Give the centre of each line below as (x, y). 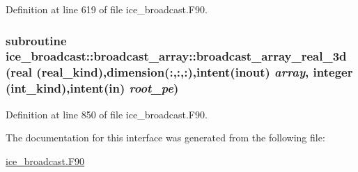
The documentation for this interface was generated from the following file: (165, 138)
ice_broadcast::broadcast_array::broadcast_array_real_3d (176, 56)
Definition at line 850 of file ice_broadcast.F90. (107, 114)
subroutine (36, 40)
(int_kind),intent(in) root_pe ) (92, 88)
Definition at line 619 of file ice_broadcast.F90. (107, 9)
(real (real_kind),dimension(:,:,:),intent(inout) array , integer (179, 72)
